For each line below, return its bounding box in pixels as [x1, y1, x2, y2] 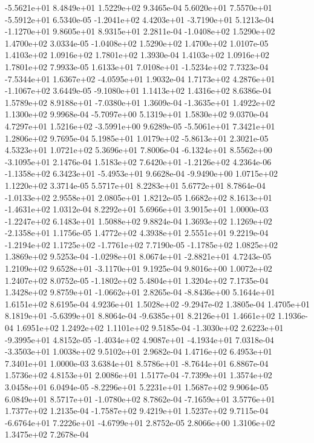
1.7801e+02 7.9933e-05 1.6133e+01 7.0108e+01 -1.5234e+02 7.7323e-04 [5, 60, 269, 73]
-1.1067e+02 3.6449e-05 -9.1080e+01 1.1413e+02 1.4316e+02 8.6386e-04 [5, 84, 272, 97]
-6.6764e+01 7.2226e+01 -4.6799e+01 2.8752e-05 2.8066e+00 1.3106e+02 [5, 416, 275, 428]
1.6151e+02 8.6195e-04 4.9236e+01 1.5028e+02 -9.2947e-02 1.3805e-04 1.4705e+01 [5, 297, 310, 310]
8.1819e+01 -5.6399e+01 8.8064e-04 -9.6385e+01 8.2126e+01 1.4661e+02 [5, 309, 275, 322]
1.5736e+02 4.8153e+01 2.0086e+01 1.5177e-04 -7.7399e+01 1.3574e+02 [5, 369, 272, 381]
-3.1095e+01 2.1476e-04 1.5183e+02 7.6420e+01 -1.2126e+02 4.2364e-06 [5, 155, 272, 168]
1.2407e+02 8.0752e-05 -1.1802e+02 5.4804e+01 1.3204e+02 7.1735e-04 [5, 274, 269, 286]
